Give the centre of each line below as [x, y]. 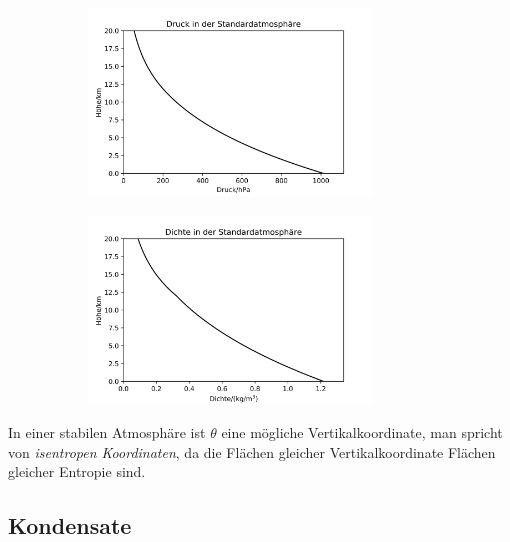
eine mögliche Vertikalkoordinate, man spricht [362, 432]
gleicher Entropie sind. [77, 471]
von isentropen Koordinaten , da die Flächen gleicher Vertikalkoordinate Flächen [252, 451]
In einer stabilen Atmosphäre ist [107, 432]
